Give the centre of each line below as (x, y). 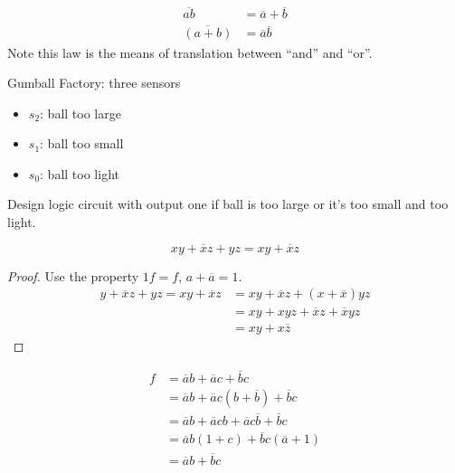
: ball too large (81, 113)
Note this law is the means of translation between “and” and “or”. (190, 52)
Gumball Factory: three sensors (94, 83)
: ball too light (80, 173)
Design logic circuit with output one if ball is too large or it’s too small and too (228, 204)
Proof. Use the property (73, 275)
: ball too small (82, 143)
